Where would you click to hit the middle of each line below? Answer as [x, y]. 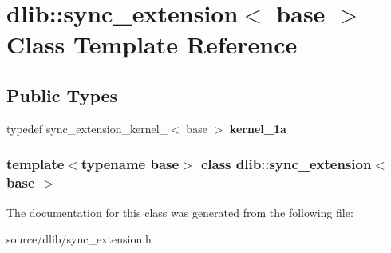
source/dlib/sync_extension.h [79, 239]
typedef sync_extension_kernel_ [87, 128]
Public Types [62, 95]
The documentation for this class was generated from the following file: [180, 212]
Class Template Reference [152, 44]
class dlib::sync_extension [286, 164]
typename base [130, 164]
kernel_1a [258, 128]
